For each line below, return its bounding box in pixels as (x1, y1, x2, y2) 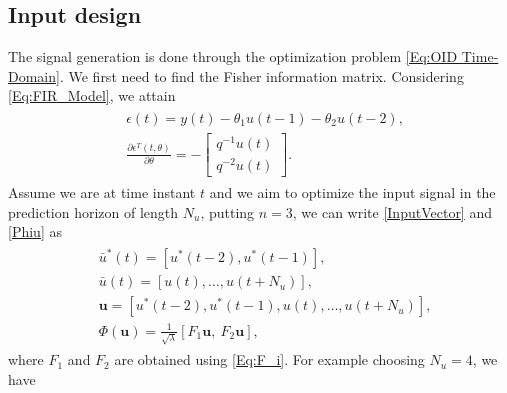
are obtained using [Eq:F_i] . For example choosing (114, 349, 425, 370)
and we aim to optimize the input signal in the (209, 182, 496, 203)
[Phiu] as (8, 221, 62, 242)
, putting (200, 201, 255, 222)
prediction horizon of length (8, 201, 179, 222)
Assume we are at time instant (8, 182, 196, 203)
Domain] (8, 65, 60, 86)
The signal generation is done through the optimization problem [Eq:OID (8, 46, 458, 67)
